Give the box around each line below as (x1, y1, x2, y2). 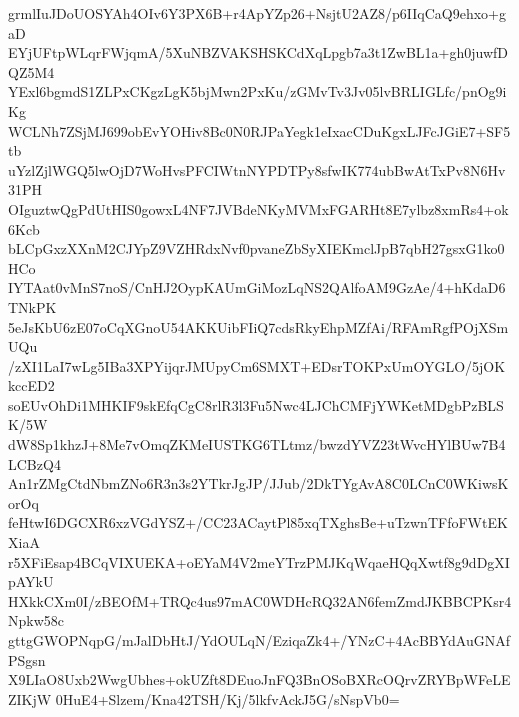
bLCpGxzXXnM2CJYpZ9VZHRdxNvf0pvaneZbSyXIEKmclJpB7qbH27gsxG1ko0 (8, 238, 505, 259)
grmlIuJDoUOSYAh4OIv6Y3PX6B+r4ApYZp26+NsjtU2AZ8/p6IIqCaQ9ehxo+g (8, 3, 507, 23)
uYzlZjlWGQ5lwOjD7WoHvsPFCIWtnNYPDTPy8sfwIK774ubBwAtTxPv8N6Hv (8, 159, 506, 180)
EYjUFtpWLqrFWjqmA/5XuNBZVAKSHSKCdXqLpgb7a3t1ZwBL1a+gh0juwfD (8, 42, 509, 63)
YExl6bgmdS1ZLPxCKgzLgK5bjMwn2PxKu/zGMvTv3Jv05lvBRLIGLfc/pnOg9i (8, 81, 507, 102)
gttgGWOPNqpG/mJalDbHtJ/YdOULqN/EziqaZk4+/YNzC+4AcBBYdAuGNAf (8, 630, 511, 650)
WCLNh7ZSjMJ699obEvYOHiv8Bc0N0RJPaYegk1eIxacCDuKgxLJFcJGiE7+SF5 (8, 120, 511, 141)
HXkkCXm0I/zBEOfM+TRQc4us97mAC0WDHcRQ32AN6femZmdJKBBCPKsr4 (8, 590, 512, 611)
